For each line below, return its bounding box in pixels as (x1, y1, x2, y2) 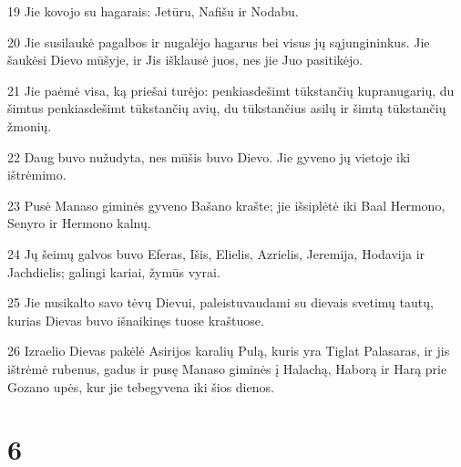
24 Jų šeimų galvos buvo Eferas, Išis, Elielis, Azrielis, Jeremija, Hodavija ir (7, 244, 425, 263)
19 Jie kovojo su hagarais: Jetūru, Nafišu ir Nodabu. (7, 2, 299, 20)
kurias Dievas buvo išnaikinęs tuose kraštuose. (7, 310, 264, 329)
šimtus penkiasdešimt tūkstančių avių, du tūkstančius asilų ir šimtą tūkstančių (7, 99, 446, 118)
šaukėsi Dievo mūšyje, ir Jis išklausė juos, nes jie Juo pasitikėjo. (7, 50, 364, 69)
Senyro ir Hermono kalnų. (7, 213, 151, 233)
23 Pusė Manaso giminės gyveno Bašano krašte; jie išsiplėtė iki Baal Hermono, (7, 195, 446, 214)
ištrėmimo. (7, 165, 67, 184)
